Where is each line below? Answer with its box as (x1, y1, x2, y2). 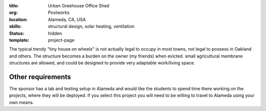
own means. (9, 99, 34, 105)
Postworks (48, 10, 70, 16)
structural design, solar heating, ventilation (48, 24, 135, 29)
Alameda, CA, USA (48, 16, 86, 22)
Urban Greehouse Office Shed (48, 3, 109, 8)
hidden (48, 30, 63, 36)
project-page (48, 37, 75, 43)
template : (9, 37, 30, 43)
